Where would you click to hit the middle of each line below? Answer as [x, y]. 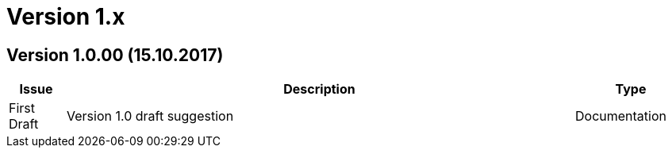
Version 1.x [66, 17]
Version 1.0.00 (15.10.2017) [115, 55]
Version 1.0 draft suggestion [150, 116]
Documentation [620, 116]
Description [319, 89]
